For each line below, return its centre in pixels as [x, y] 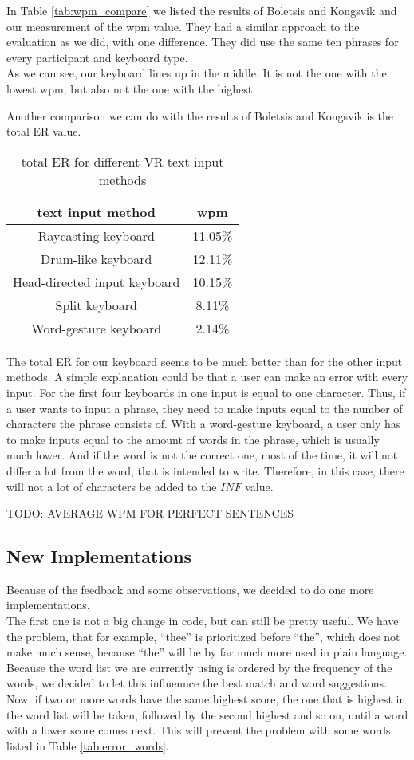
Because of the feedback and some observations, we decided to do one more [190, 589]
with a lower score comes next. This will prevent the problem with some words [199, 730]
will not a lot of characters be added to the [112, 486]
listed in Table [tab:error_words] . [88, 745]
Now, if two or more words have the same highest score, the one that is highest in [206, 699]
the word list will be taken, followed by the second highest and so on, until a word [207, 714]
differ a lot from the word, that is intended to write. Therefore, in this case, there [205, 470]
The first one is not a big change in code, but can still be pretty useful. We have [203, 621]
